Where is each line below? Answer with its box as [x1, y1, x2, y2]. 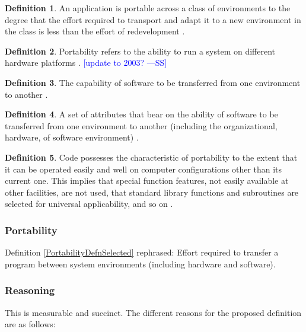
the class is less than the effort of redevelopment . [5, 25, 185, 37]
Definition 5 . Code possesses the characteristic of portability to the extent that [5, 151, 298, 163]
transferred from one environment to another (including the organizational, [5, 119, 278, 132]
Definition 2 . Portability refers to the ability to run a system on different [5, 44, 276, 57]
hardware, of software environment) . [5, 131, 139, 143]
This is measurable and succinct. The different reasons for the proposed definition [5, 306, 302, 318]
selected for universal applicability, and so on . [5, 197, 173, 210]
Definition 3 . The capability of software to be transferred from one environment [5, 76, 301, 88]
